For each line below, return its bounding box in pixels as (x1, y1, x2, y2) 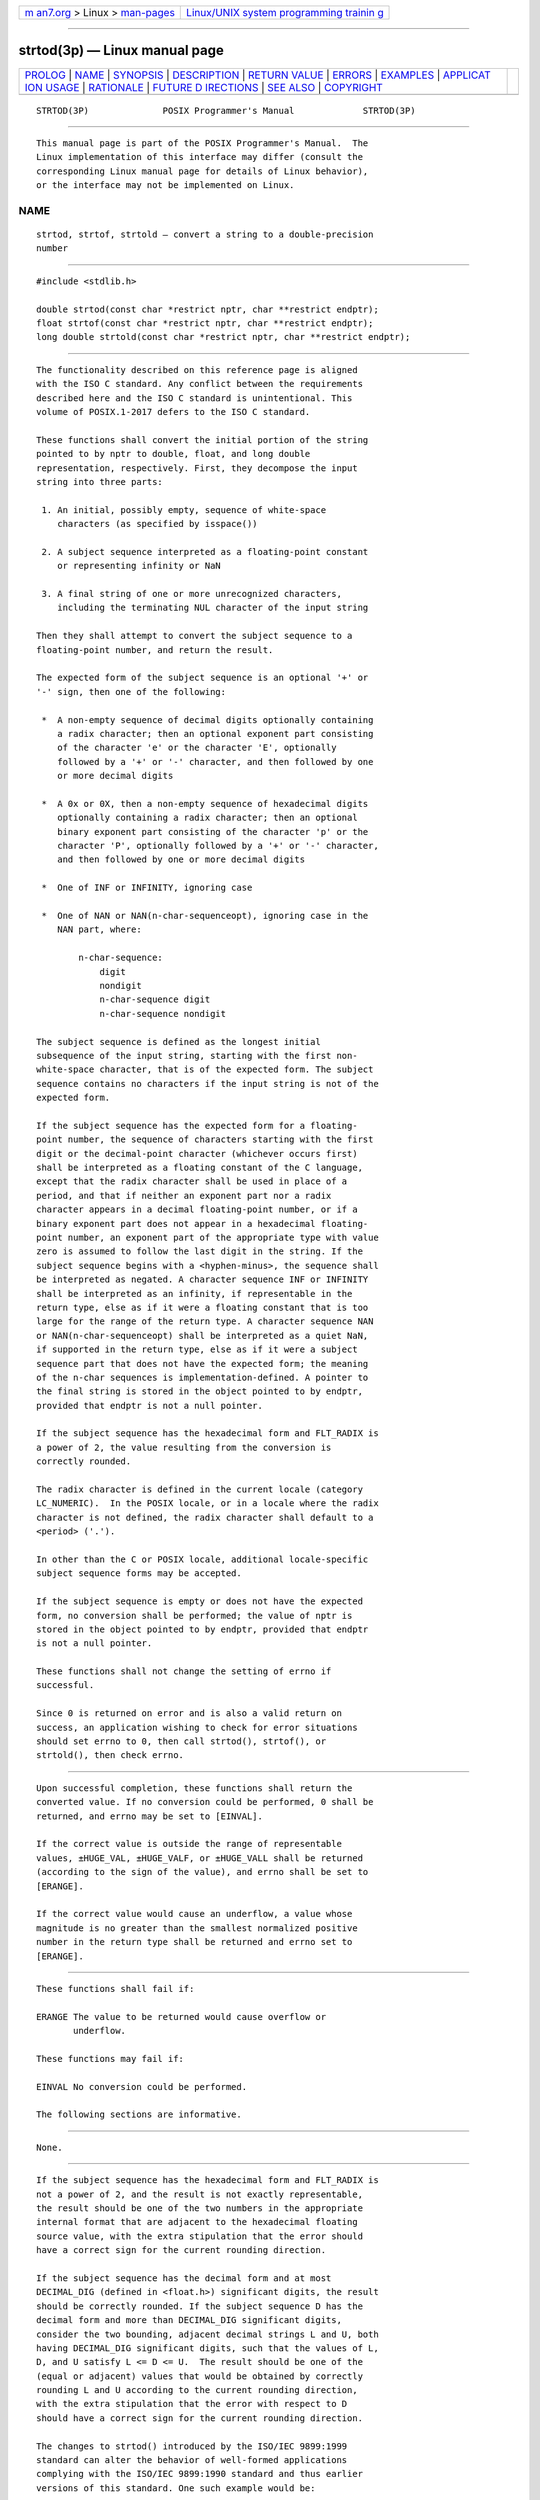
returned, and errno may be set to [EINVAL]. (36, 1810, 264, 1822)
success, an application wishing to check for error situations (36, 1721, 359, 1733)
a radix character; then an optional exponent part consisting (56, 728, 374, 739)
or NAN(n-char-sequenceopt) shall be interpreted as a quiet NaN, (36, 1330, 369, 1341)
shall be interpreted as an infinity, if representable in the (36, 1288, 353, 1299)
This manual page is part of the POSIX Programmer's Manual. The (36, 137, 369, 149)
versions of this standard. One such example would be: (36, 2482, 316, 2494)
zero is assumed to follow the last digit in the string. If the (36, 1246, 364, 1257)
